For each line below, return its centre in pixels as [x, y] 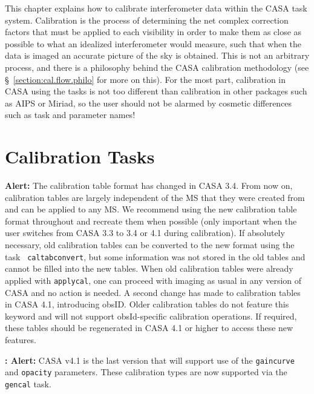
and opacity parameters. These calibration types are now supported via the [146, 372]
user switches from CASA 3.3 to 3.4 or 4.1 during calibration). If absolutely [145, 233]
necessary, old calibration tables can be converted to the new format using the [150, 245]
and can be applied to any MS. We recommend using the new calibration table [151, 209]
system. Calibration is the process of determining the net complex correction [147, 20]
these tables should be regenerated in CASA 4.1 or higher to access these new [149, 328]
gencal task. [28, 383]
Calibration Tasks [80, 156]
